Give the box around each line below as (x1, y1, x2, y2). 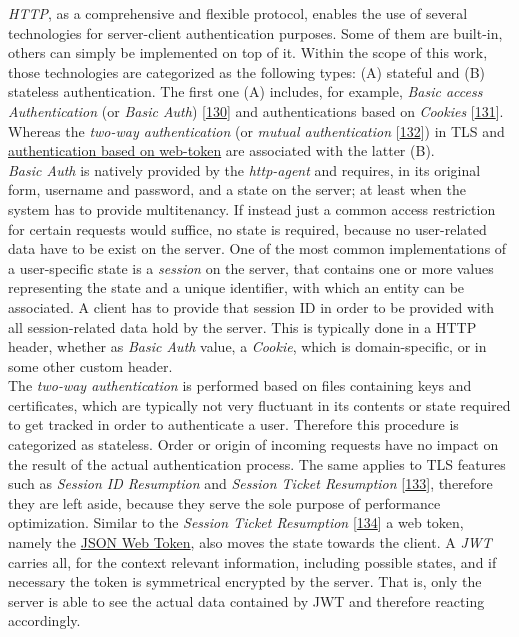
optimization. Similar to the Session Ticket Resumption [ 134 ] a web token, (8, 512, 464, 533)
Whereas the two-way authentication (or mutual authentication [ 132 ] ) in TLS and (8, 120, 505, 141)
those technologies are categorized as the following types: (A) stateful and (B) (8, 61, 486, 82)
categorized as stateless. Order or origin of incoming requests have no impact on (8, 434, 499, 455)
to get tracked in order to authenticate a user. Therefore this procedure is (8, 414, 459, 435)
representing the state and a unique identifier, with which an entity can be (8, 277, 465, 298)
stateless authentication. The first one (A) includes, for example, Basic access (8, 81, 483, 102)
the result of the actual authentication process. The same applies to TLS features (8, 453, 506, 474)
